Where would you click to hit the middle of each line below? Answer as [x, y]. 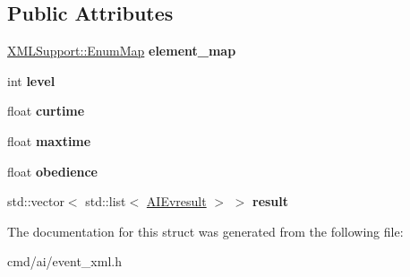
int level [31, 80]
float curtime [46, 111]
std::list [106, 201]
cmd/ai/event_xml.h [64, 261]
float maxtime [49, 140]
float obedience [52, 171]
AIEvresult [176, 201]
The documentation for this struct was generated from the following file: [205, 231]
